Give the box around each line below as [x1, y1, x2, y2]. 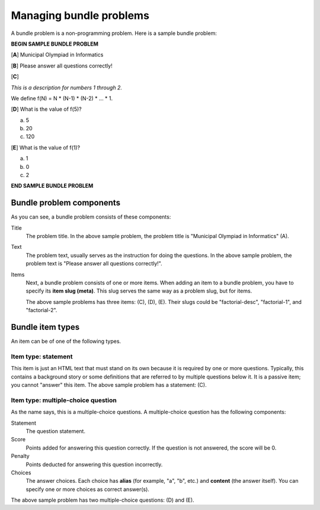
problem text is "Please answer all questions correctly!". [25, 260, 162, 267]
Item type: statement [11, 352, 73, 361]
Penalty [11, 453, 30, 460]
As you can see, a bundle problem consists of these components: [11, 213, 171, 220]
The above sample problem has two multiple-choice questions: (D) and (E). [11, 496, 195, 503]
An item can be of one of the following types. [11, 338, 121, 345]
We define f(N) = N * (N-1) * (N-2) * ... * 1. [11, 95, 113, 102]
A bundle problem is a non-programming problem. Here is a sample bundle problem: [11, 30, 217, 37]
